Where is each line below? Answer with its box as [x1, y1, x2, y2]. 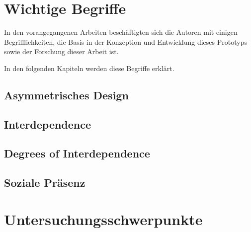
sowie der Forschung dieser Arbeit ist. [4, 46, 119, 57]
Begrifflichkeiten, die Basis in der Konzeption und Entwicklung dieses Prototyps [4, 36, 247, 47]
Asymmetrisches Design [4, 87, 129, 102]
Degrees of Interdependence [4, 146, 150, 161]
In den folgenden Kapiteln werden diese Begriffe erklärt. [4, 63, 174, 73]
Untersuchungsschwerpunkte [4, 209, 203, 229]
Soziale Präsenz [4, 175, 85, 190]
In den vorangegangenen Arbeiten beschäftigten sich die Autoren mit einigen [4, 27, 238, 37]
